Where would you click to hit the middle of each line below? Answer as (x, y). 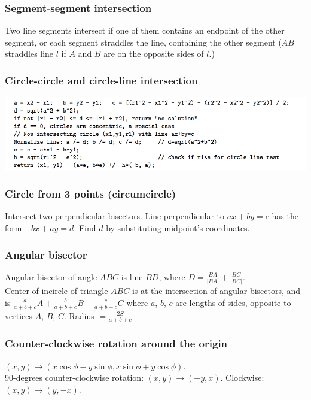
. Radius (79, 315)
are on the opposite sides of (154, 54)
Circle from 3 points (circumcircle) (91, 194)
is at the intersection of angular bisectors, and (216, 291)
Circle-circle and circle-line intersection (101, 80)
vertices (19, 315)
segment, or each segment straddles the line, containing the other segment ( (143, 42)
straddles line (29, 54)
